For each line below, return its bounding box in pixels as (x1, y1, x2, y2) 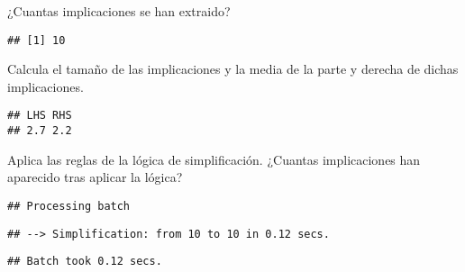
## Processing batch (7, 199, 131, 213)
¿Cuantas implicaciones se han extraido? (7, 2, 231, 20)
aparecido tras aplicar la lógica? (7, 168, 183, 186)
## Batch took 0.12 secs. (7, 255, 162, 268)
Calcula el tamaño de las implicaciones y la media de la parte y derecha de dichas (7, 59, 459, 78)
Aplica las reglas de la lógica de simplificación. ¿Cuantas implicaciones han (7, 150, 421, 168)
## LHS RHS (7, 109, 72, 122)
